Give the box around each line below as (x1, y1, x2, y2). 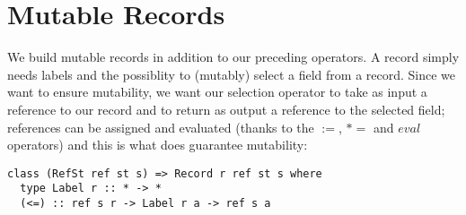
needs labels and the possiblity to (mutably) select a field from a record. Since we (7, 64, 456, 83)
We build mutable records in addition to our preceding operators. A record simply (7, 47, 460, 66)
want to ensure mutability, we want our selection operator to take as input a (7, 82, 427, 101)
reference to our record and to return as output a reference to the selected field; (7, 99, 445, 118)
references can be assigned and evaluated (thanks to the (7, 117, 314, 136)
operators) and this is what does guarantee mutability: (7, 135, 308, 154)
